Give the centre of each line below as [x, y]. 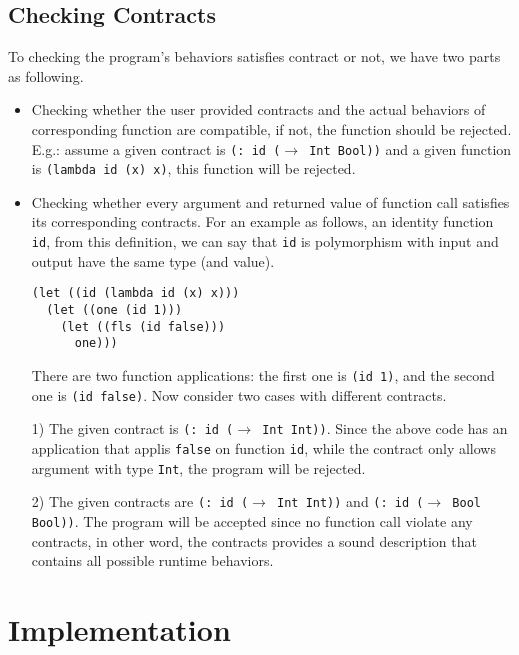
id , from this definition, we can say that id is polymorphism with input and [265, 241]
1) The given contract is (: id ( [132, 428]
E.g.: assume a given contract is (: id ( [156, 148]
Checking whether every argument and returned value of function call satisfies [270, 201]
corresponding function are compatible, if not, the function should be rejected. [271, 128]
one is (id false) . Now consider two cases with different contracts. [239, 394]
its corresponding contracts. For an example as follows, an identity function [262, 221]
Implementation [119, 628]
